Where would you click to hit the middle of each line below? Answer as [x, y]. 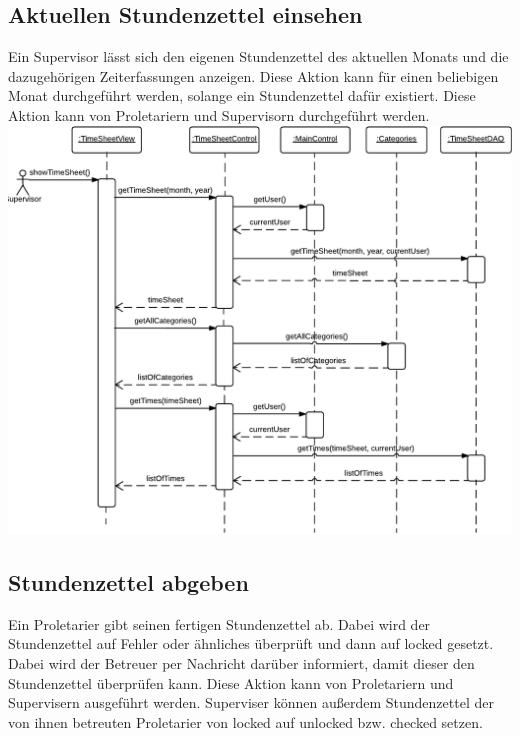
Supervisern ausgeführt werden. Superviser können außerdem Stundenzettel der [251, 702]
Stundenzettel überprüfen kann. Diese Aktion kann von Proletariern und [231, 682]
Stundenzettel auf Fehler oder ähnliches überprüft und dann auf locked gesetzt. [251, 643]
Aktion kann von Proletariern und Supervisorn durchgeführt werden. [219, 114]
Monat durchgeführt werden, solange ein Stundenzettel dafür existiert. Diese [242, 95]
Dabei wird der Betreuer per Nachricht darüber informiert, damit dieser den [241, 663]
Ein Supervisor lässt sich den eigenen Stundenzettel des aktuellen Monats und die [258, 56]
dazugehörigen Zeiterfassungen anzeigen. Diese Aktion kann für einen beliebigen [253, 75]
